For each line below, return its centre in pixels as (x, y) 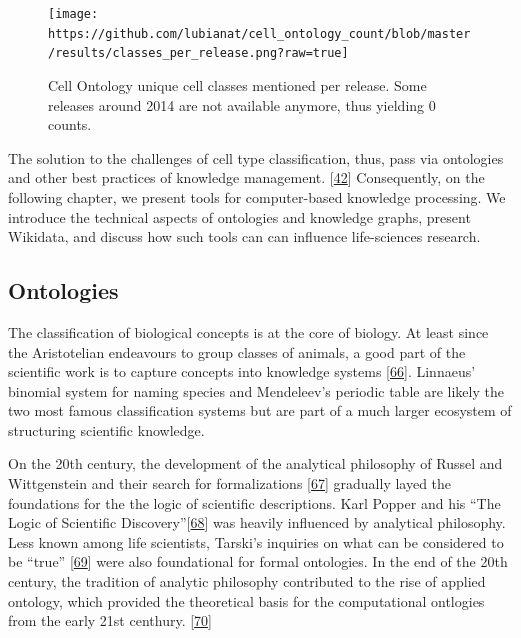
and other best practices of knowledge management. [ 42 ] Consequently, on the (246, 177)
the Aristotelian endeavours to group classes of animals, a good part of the (237, 351)
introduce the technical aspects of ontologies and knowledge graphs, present (239, 216)
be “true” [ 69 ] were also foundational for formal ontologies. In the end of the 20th (258, 561)
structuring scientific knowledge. (106, 429)
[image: (73, 14)
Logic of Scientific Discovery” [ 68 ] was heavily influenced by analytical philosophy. (257, 522)
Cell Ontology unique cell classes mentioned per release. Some (237, 84)
